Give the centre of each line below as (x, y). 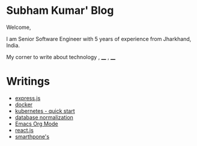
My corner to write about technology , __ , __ (61, 57)
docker (24, 104)
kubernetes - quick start (45, 111)
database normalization (44, 117)
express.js (28, 98)
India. (13, 45)
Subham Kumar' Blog (60, 11)
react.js (24, 130)
